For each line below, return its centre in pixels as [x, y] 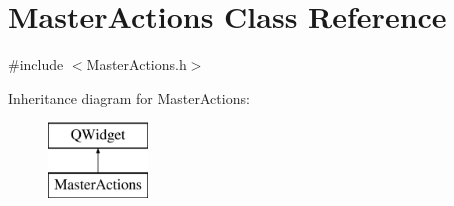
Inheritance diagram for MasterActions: [129, 97]
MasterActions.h [136, 64]
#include [36, 64]
